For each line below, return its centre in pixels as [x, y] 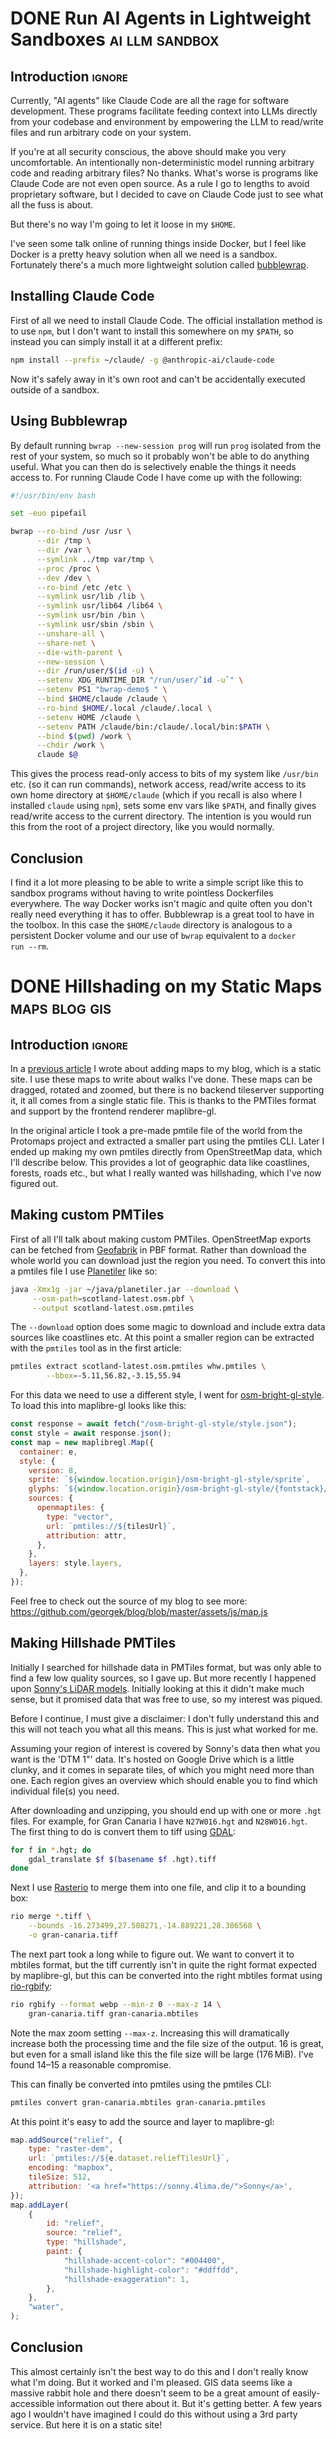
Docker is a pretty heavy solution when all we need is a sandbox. [144, 254]
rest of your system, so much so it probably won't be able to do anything [160, 456]
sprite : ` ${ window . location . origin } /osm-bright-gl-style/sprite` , [169, 1480]
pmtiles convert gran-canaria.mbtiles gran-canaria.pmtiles [138, 2102]
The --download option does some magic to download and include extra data [168, 1327]
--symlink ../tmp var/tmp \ [95, 559]
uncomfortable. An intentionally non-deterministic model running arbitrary [162, 162]
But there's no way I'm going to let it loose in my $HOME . [123, 224]
